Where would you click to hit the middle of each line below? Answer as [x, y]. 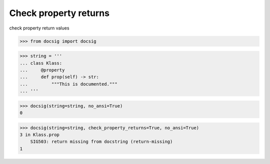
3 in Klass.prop [40, 135]
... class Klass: [41, 63]
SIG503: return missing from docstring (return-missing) [101, 142]
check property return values [39, 28]
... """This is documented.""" [68, 84]
